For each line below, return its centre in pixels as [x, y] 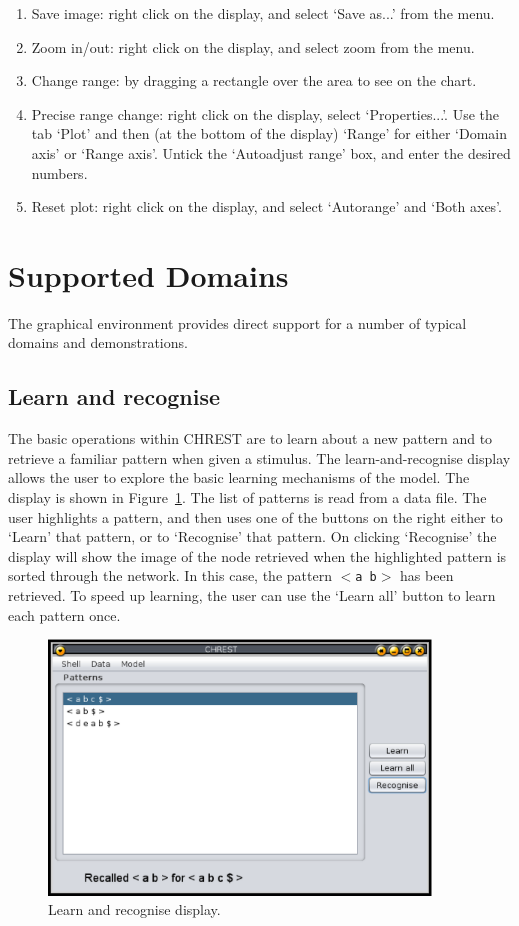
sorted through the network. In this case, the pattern [170, 575]
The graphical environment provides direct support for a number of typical [237, 322]
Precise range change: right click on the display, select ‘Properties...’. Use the [265, 113]
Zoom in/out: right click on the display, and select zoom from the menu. [253, 46]
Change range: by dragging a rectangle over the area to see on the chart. [254, 80]
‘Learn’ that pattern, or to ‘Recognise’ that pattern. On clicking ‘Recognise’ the [252, 536]
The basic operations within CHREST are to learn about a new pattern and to [250, 438]
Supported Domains [148, 274]
